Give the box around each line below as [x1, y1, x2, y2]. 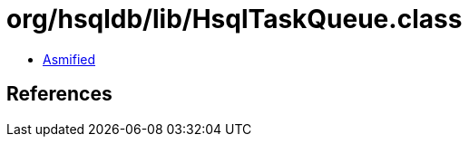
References [6, 82, 112, 106]
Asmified [43, 51, 96, 67]
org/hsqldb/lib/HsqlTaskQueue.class [6, 4, 463, 34]
